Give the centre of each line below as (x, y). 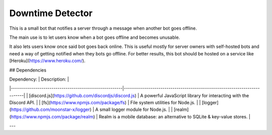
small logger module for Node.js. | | (136, 110)
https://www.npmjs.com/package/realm (52, 116)
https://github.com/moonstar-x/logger (50, 110)
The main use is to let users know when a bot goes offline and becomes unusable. (95, 37)
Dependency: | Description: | (39, 79)
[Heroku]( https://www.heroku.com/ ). (47, 61)
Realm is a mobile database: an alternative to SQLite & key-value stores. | (175, 116)
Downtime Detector (51, 13)
